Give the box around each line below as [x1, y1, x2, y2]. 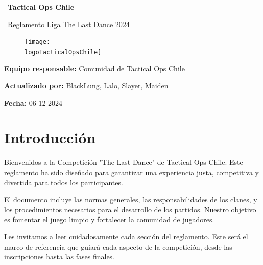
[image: [25, 38, 51, 46]
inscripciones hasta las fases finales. [4, 251, 115, 262]
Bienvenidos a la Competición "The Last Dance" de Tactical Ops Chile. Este [4, 157, 243, 167]
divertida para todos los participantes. [4, 177, 123, 187]
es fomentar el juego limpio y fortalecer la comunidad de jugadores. [4, 214, 214, 225]
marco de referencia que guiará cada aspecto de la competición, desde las [4, 241, 232, 252]
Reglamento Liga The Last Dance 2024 [7, 18, 130, 29]
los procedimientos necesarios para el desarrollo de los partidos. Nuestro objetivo [4, 204, 256, 214]
